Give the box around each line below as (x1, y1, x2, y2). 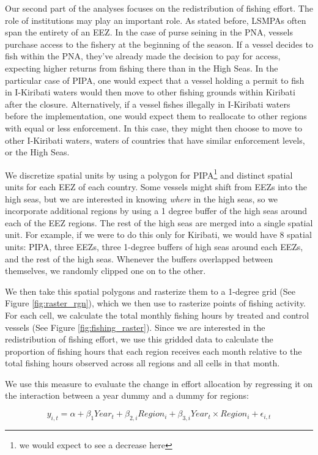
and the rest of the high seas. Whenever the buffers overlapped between (5, 252, 273, 265)
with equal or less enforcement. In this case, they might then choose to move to (5, 121, 303, 134)
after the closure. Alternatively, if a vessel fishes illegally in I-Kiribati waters (5, 97, 290, 110)
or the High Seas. (5, 146, 70, 158)
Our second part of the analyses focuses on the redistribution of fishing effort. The (5, 2, 313, 14)
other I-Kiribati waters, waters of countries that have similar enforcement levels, (5, 133, 305, 146)
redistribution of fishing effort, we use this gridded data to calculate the (5, 333, 273, 346)
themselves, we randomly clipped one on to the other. (5, 264, 206, 277)
